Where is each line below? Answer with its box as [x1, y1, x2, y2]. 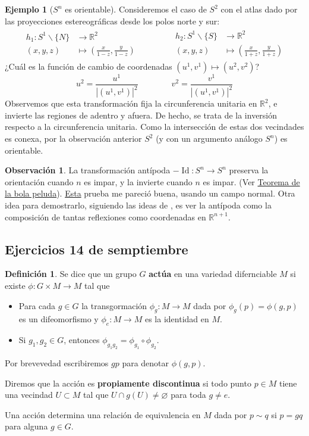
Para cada [18, 299, 56, 312]
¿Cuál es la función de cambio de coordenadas [5, 60, 172, 72]
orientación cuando [5, 175, 74, 188]
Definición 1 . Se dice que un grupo [5, 267, 137, 280]
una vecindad [5, 388, 53, 401]
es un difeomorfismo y [18, 313, 99, 325]
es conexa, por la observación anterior [5, 132, 142, 145]
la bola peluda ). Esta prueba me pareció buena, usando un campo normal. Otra [5, 187, 295, 200]
